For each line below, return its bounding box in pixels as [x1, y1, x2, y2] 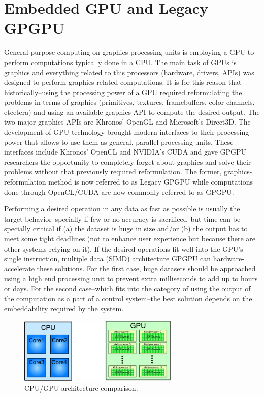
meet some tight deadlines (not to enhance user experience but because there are [4, 233, 256, 243]
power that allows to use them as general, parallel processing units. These [4, 136, 234, 147]
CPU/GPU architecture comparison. [24, 382, 138, 393]
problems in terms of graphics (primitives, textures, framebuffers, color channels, [4, 97, 255, 107]
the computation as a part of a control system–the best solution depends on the [4, 293, 252, 303]
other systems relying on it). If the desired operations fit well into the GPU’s [4, 243, 243, 254]
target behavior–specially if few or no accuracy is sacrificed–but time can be [4, 213, 241, 224]
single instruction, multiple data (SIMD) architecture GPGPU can [4, 253, 211, 264]
